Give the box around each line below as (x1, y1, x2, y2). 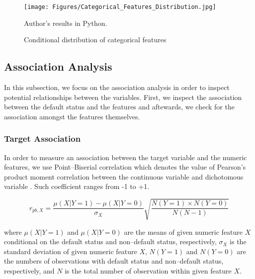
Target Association (4, 132, 81, 145)
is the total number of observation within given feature (65, 265, 232, 276)
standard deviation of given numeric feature (4, 246, 137, 256)
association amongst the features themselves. (4, 111, 140, 121)
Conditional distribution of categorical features (24, 34, 167, 45)
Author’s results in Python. (24, 17, 107, 28)
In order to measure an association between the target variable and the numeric (4, 152, 247, 162)
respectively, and (4, 265, 55, 276)
